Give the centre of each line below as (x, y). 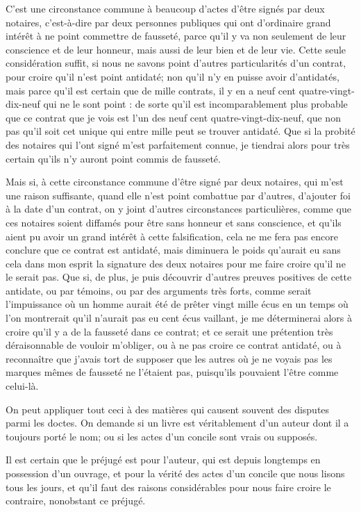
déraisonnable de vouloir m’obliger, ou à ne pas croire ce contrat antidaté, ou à (174, 345)
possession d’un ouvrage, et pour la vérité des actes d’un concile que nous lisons (175, 473)
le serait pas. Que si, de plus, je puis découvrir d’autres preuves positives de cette (179, 277)
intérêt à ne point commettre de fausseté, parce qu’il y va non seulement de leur (176, 36)
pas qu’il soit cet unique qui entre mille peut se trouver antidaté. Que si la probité (180, 131)
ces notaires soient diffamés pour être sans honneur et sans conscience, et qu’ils (174, 222)
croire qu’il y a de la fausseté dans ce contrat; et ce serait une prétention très (169, 331)
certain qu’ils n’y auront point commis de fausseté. (113, 158)
